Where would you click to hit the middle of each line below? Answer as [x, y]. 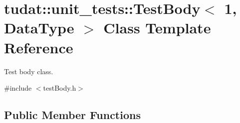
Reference [39, 47]
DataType [39, 28]
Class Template [157, 28]
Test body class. [29, 71]
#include [18, 88]
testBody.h [60, 88]
